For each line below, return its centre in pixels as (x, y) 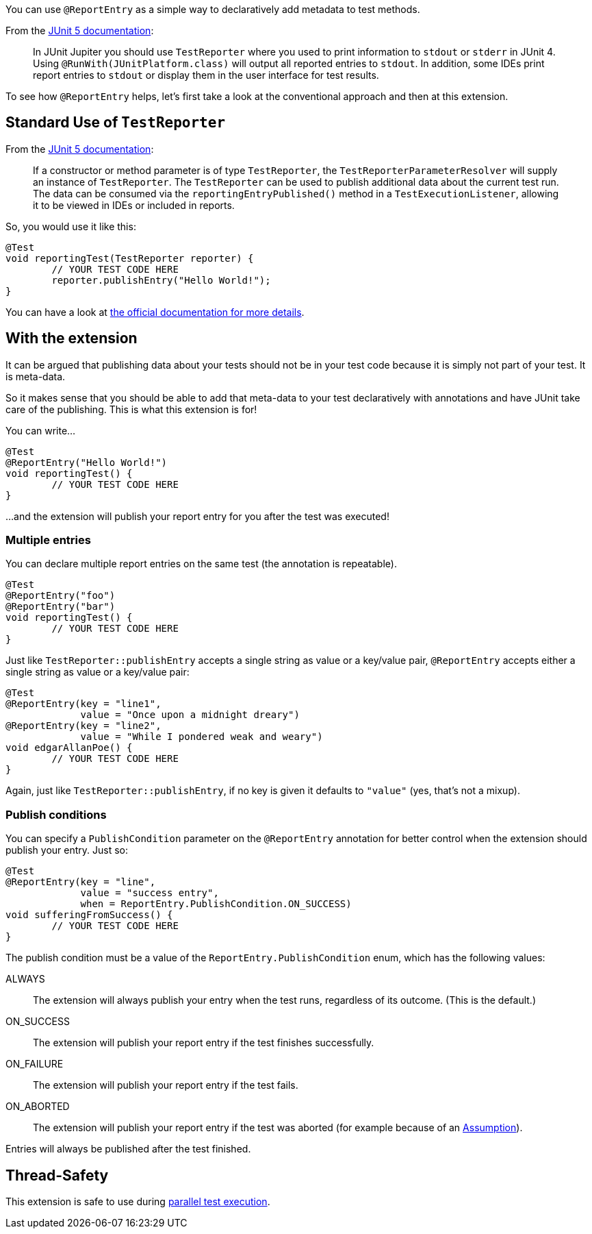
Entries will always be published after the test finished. (128, 1149)
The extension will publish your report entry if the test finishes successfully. (204, 1043)
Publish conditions (56, 814)
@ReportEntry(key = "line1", (83, 704)
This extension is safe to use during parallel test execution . (138, 1202)
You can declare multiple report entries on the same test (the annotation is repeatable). (201, 564)
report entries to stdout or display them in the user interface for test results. (206, 75)
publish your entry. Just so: (67, 850)
